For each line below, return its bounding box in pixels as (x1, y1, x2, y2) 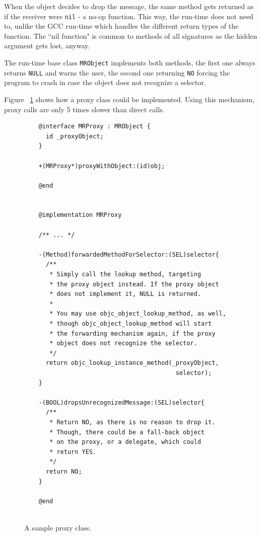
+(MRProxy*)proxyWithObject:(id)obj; (38, 162, 165, 170)
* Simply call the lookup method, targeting (49, 271, 201, 278)
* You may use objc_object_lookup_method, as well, (49, 310, 226, 318)
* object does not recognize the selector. (49, 340, 198, 347)
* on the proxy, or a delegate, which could (49, 438, 201, 446)
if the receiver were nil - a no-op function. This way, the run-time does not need (4, 11, 253, 21)
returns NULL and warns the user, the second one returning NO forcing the (4, 67, 230, 78)
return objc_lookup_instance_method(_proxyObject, (45, 359, 219, 367)
